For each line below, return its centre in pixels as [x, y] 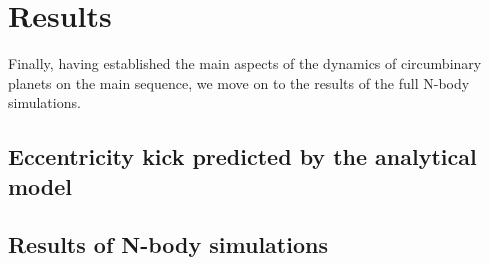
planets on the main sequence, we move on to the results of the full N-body [239, 82]
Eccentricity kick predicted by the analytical [242, 156]
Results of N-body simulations [168, 244]
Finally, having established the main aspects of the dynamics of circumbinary [245, 63]
